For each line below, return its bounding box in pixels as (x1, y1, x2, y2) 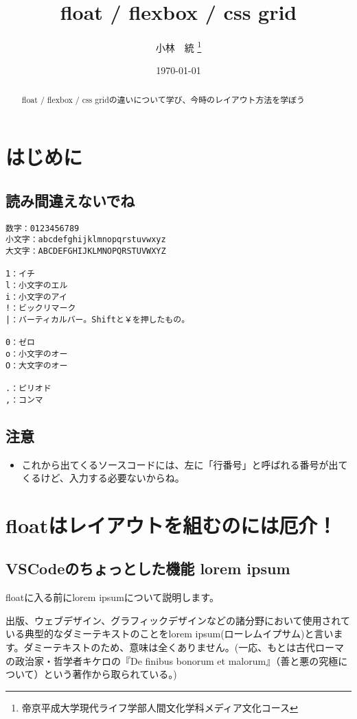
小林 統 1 (155, 38, 202, 54)
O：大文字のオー (5, 360, 68, 370)
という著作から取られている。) (43, 667, 177, 681)
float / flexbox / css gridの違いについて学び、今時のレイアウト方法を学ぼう (21, 93, 305, 105)
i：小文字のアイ (5, 292, 67, 302)
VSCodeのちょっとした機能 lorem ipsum (5, 558, 290, 579)
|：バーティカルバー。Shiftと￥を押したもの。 (5, 315, 190, 325)
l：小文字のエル (5, 281, 68, 291)
